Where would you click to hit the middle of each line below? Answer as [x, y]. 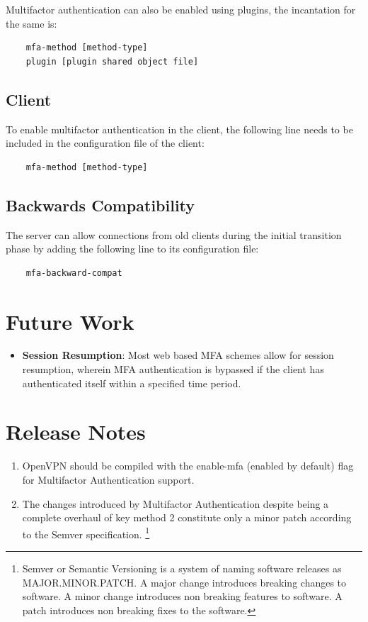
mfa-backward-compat [74, 273]
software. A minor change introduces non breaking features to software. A [182, 596]
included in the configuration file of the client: [105, 143]
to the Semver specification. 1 [86, 533]
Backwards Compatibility [100, 205]
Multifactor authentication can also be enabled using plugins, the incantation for [181, 9]
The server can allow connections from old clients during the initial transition [174, 234]
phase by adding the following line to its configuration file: [132, 249]
